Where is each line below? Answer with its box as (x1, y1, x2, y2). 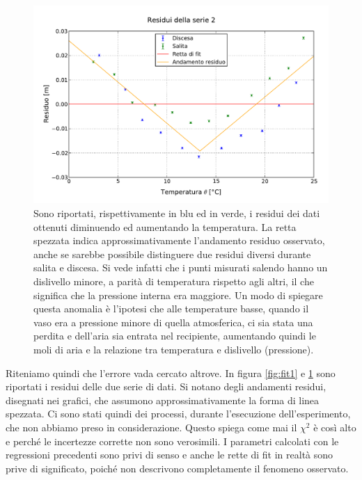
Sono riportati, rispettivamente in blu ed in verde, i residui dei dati (33, 206, 320, 221)
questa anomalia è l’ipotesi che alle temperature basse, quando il (33, 301, 309, 316)
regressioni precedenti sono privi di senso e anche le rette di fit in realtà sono (6, 447, 333, 462)
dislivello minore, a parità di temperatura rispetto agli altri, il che (33, 274, 314, 289)
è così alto (313, 419, 356, 434)
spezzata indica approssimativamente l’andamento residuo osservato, (33, 233, 325, 248)
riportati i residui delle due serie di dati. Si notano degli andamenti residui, (6, 379, 326, 394)
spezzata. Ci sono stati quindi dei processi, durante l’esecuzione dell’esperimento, (6, 406, 351, 421)
